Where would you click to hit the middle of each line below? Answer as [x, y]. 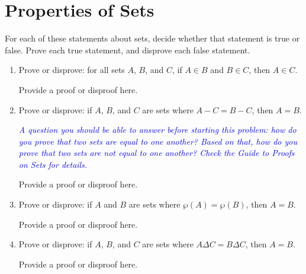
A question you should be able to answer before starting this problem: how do [157, 130]
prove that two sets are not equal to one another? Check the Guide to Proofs [157, 153]
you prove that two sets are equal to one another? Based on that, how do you [158, 141]
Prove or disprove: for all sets [72, 70]
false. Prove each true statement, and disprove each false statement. [128, 50]
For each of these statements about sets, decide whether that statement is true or [152, 38]
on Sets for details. [53, 164]
